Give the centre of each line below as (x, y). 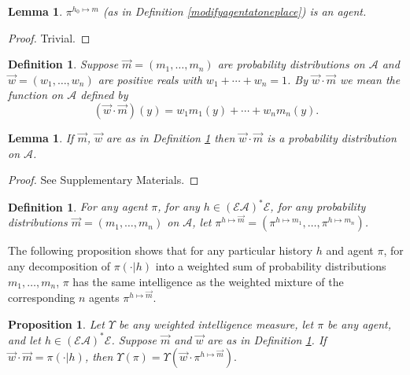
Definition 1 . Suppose (63, 64)
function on (36, 95)
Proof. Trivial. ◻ (49, 37)
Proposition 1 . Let (56, 324)
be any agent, (359, 324)
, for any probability (318, 206)
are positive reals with (150, 79)
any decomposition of (59, 266)
